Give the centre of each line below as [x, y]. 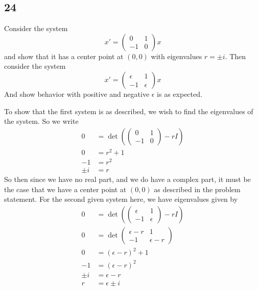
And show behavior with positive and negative [77, 94]
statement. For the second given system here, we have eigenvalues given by [121, 199]
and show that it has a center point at [64, 56]
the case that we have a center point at [65, 189]
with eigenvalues [177, 56]
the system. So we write [41, 121]
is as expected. [180, 94]
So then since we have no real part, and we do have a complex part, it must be [127, 179]
